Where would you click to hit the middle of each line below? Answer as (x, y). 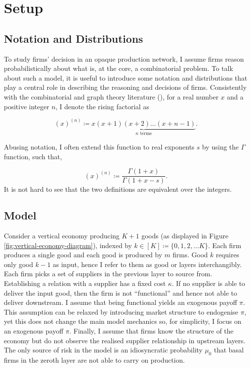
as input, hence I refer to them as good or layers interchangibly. (147, 264)
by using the (220, 147)
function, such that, (33, 156)
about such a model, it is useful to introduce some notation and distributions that (126, 77)
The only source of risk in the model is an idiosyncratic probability (103, 350)
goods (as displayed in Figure (185, 236)
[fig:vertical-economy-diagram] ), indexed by (68, 245)
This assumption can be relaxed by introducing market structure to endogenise (121, 311)
